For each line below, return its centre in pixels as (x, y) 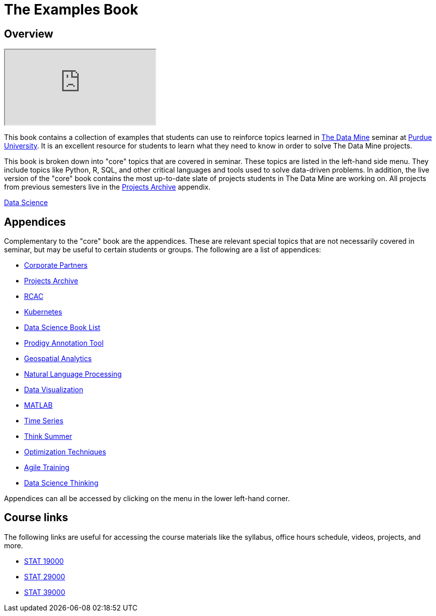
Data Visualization (54, 390)
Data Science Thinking (61, 483)
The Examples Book (71, 10)
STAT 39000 (45, 592)
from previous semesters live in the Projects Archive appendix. (107, 187)
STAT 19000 (44, 561)
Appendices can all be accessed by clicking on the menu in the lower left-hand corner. (147, 499)
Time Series (44, 421)
